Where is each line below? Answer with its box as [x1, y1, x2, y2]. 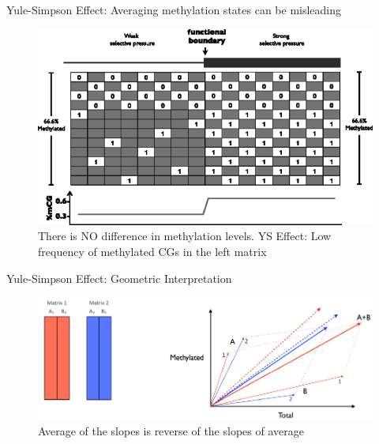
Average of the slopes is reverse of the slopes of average [38, 422, 304, 438]
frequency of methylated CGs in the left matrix [38, 243, 267, 260]
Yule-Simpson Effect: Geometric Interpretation [6, 269, 232, 286]
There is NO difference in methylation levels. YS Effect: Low [38, 228, 332, 244]
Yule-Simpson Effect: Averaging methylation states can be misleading [6, 2, 342, 17]
